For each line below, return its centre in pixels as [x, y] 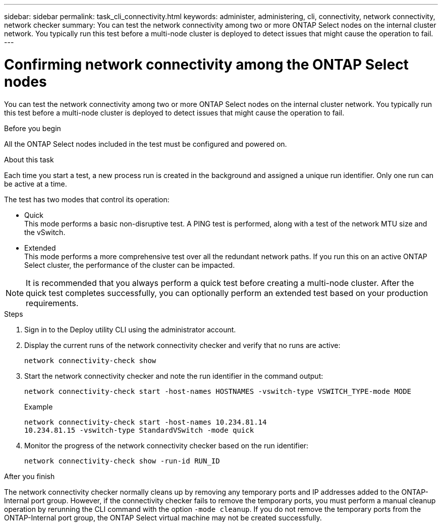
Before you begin [33, 128]
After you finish [30, 476]
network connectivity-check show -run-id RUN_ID [122, 461]
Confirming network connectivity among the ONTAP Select [206, 64]
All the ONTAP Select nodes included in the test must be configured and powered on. [146, 144]
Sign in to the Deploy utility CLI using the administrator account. [130, 329]
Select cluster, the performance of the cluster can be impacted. [130, 265]
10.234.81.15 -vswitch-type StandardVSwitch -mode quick [139, 430]
